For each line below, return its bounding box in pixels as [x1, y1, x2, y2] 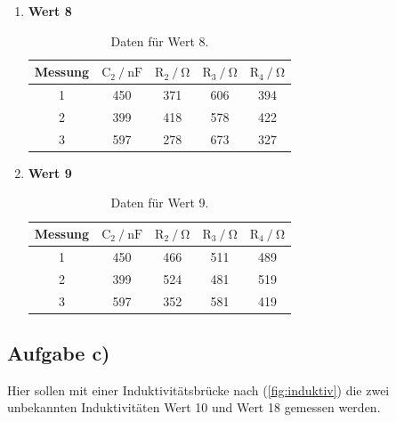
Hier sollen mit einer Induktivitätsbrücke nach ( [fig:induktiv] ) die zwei [7, 380, 390, 399]
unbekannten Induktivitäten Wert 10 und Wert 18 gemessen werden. [7, 398, 381, 417]
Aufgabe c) [7, 339, 110, 367]
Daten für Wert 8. [110, 31, 209, 50]
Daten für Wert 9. [110, 193, 209, 212]
